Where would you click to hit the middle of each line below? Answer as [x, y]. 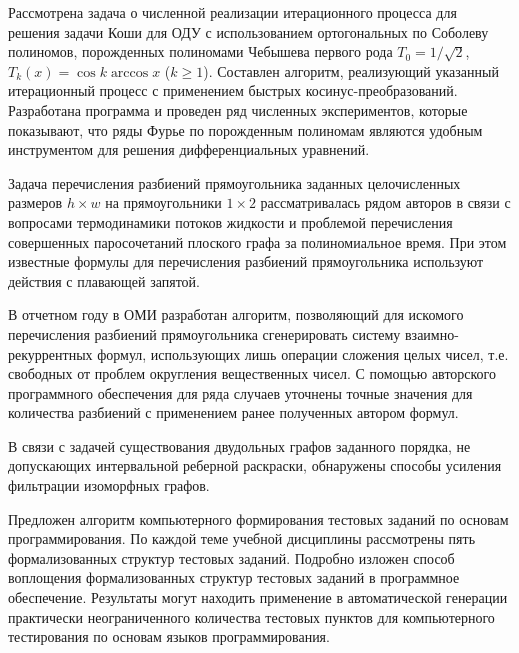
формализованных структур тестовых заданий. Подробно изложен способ [231, 557]
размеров [35, 202]
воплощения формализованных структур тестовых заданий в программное [234, 577]
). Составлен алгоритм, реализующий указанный [351, 70]
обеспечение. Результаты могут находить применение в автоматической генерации [258, 597]
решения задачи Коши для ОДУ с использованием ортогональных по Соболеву [248, 31]
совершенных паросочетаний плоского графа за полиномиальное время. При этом [257, 241]
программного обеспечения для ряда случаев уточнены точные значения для [240, 392]
